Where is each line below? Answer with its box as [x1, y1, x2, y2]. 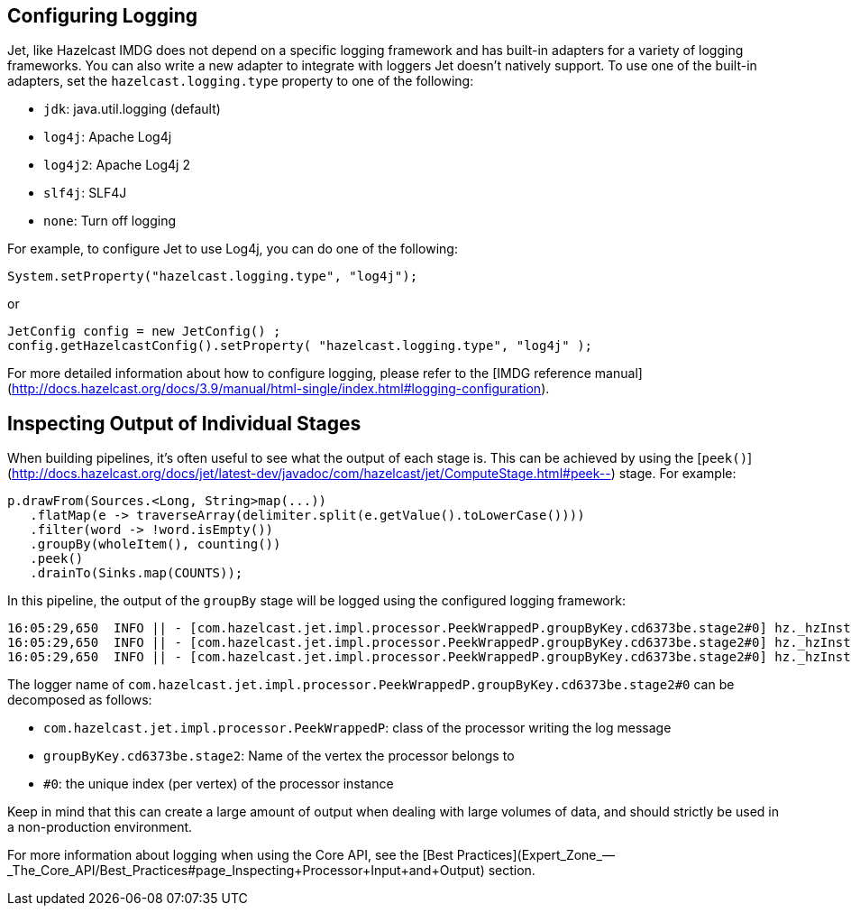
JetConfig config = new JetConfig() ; [7, 324, 281, 339]
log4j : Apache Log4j [43, 129, 172, 145]
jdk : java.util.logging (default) [43, 101, 221, 117]
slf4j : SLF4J [43, 185, 127, 201]
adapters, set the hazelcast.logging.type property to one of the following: [7, 73, 474, 89]
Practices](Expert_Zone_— [456, 847, 615, 863]
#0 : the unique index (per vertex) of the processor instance [43, 776, 394, 792]
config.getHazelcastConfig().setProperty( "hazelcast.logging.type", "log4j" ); [7, 338, 593, 354]
